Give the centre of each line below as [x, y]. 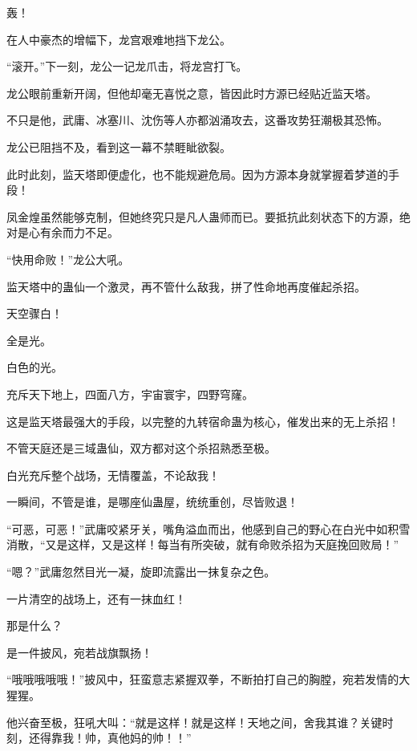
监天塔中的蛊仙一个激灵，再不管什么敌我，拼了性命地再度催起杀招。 [186, 286]
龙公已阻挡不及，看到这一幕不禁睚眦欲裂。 [119, 146]
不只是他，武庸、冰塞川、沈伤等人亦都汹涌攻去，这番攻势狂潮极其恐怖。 [197, 120]
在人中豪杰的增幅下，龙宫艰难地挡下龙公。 [119, 39]
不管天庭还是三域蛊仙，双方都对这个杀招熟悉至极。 [141, 448]
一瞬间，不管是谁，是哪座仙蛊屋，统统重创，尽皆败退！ [152, 502]
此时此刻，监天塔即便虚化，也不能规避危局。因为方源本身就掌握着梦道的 [197, 174]
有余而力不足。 [79, 232]
